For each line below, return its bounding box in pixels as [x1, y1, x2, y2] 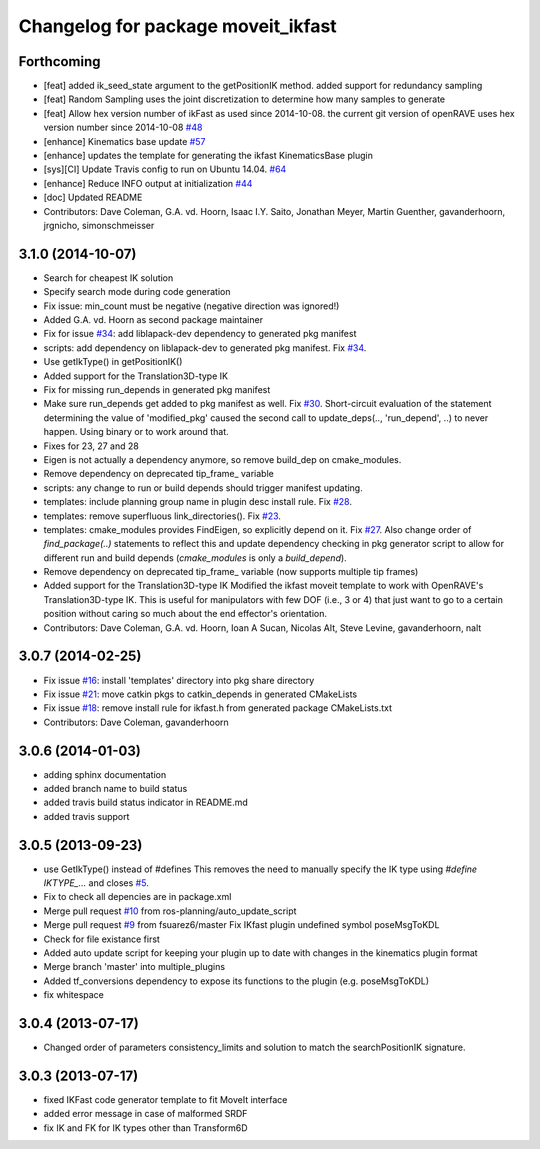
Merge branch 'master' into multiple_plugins [43, 961, 225, 973]
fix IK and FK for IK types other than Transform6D [43, 1121, 249, 1134]
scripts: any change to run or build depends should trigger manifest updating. [43, 481, 364, 494]
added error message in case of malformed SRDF [43, 1108, 248, 1120]
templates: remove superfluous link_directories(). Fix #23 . [43, 510, 282, 522]
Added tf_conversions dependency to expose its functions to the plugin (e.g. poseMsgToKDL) [43, 975, 430, 987]
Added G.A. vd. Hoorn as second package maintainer [43, 314, 264, 326]
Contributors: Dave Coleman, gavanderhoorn [43, 716, 229, 728]
